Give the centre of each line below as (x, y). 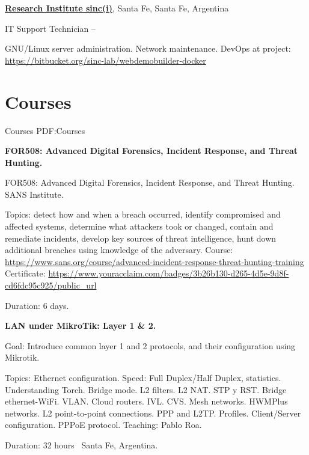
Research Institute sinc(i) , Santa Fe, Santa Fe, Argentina (117, 8)
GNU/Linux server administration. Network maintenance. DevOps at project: (148, 48)
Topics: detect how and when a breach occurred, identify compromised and (143, 214)
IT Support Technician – (50, 28)
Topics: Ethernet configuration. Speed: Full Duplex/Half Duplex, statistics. (143, 377)
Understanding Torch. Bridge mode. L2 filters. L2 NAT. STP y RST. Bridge (146, 389)
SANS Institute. (34, 194)
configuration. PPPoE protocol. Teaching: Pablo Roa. (103, 425)
